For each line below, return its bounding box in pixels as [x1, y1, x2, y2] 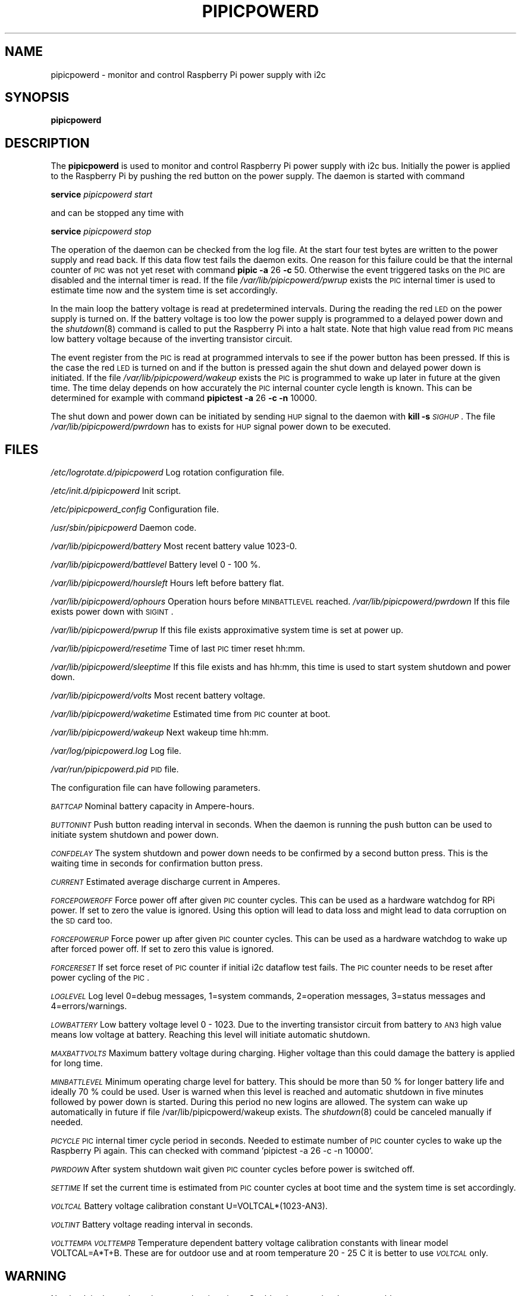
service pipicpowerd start [51, 189, 153, 200]
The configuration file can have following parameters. [51, 782, 260, 793]
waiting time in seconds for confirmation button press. [51, 858, 263, 869]
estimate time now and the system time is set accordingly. [51, 285, 278, 296]
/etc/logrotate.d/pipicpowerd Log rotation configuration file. [51, 467, 284, 478]
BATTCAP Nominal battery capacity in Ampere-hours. [51, 801, 255, 812]
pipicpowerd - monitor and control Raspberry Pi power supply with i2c [51, 69, 326, 80]
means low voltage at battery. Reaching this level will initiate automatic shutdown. [51, 1029, 371, 1040]
